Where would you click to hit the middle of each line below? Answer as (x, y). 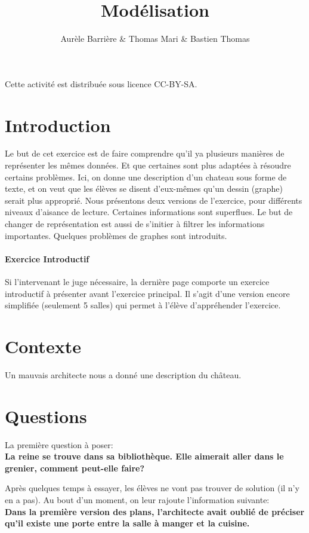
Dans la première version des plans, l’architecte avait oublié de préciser (155, 511)
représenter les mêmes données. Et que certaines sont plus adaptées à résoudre (148, 165)
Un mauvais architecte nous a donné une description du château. (123, 374)
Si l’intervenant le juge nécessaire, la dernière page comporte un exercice (137, 281)
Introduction (58, 125)
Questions (46, 416)
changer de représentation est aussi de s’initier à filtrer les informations (135, 223)
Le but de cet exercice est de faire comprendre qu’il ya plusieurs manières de (145, 153)
